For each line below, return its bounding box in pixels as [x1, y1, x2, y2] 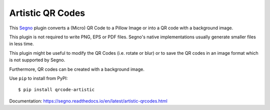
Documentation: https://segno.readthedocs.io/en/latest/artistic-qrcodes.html [9, 98, 167, 104]
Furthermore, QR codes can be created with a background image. [9, 66, 144, 72]
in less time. [9, 41, 34, 47]
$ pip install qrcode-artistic [18, 87, 95, 93]
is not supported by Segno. [9, 57, 65, 63]
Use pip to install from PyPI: [9, 75, 68, 81]
